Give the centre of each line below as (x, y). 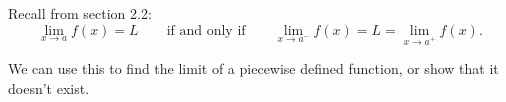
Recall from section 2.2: (80, 13)
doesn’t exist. (49, 87)
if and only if (206, 30)
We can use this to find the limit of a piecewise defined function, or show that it (253, 68)
